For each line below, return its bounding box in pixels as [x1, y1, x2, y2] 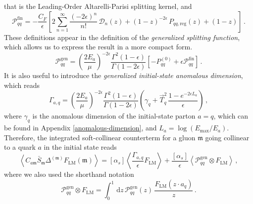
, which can [213, 111, 249, 121]
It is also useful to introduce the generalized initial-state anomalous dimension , [4, 70, 243, 81]
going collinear [205, 132, 250, 142]
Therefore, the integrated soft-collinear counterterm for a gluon [4, 132, 196, 142]
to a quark [4, 142, 36, 152]
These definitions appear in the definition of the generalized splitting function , [4, 32, 240, 42]
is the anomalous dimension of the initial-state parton [32, 111, 196, 121]
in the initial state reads [44, 142, 117, 152]
